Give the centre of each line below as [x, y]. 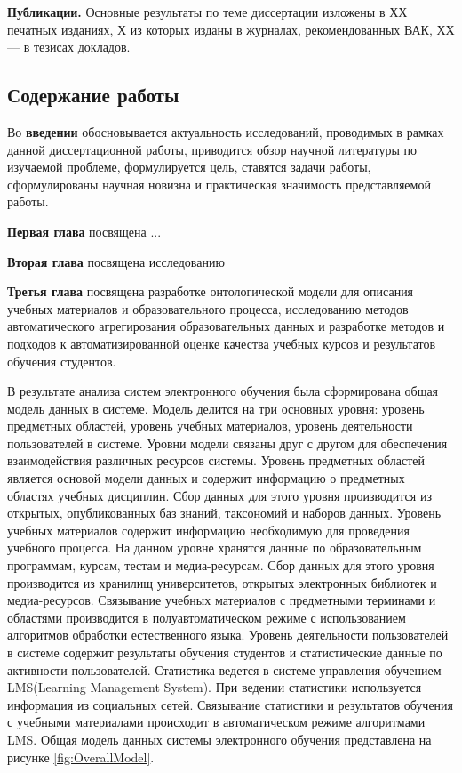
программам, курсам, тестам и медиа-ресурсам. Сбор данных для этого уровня [221, 565]
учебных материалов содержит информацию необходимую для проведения [208, 530]
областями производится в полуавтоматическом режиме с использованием [207, 617]
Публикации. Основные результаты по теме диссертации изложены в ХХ [207, 12]
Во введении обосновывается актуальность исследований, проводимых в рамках [226, 131]
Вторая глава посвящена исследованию [116, 261]
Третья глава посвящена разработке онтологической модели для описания [211, 291]
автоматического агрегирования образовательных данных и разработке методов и [226, 326]
